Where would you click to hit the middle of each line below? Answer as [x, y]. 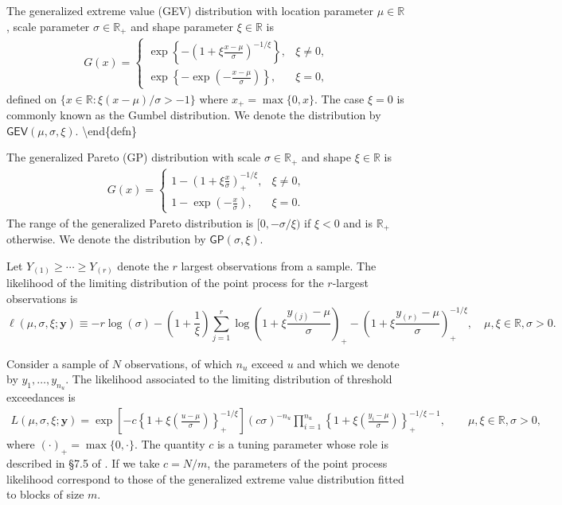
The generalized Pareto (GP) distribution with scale [134, 157]
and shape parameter [182, 26]
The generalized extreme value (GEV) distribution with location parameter [190, 10]
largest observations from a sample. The [279, 265]
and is [358, 222]
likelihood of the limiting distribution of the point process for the [165, 283]
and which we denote [348, 363]
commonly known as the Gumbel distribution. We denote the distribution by [194, 115]
